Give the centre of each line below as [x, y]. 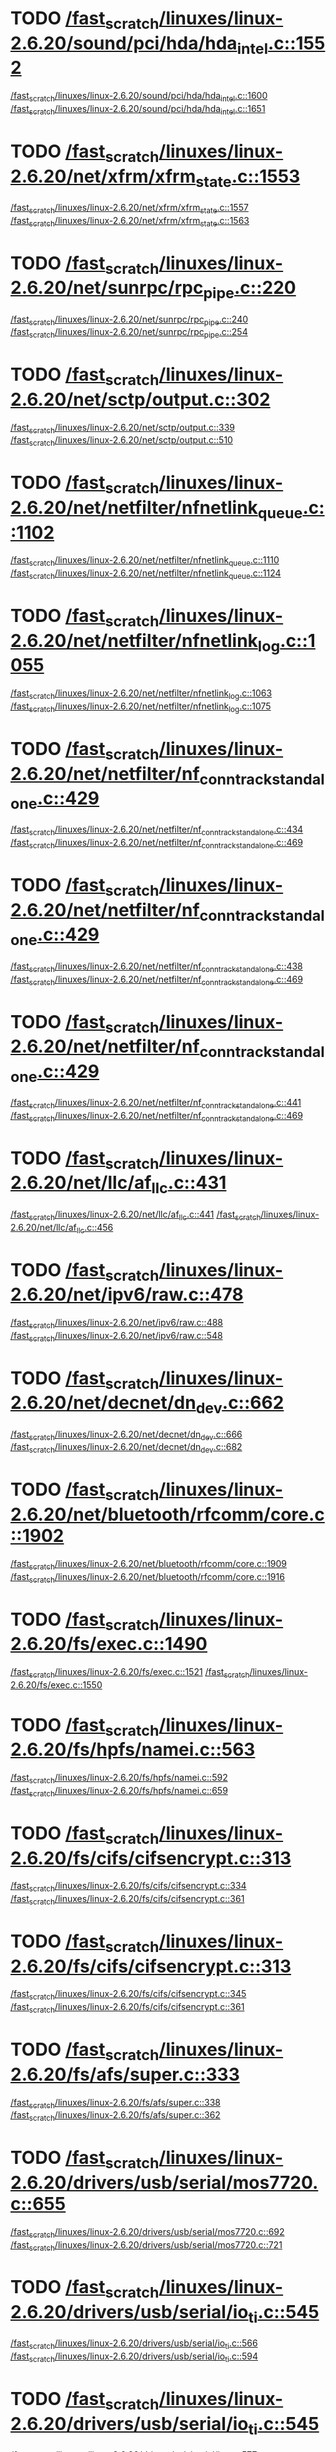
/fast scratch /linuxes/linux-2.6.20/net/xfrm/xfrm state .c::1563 [130, 221]
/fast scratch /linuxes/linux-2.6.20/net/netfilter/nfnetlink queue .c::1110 [145, 561]
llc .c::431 [189, 1185]
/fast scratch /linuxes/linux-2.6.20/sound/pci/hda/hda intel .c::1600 [139, 97]
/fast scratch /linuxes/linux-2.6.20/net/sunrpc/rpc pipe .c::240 [129, 320]
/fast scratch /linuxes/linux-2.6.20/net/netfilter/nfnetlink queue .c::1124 [146, 574]
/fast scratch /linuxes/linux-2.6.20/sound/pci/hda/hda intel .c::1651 [138, 109]
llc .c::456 [95, 1228]
